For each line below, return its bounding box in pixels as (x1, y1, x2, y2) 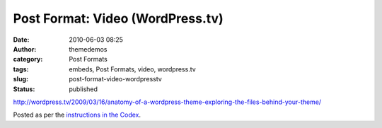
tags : (13, 64, 29, 74)
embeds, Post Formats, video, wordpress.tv (69, 64, 196, 74)
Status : (13, 85, 35, 93)
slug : (13, 75, 28, 83)
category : (13, 55, 43, 64)
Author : (13, 45, 37, 53)
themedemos (69, 45, 108, 53)
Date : (13, 35, 30, 44)
